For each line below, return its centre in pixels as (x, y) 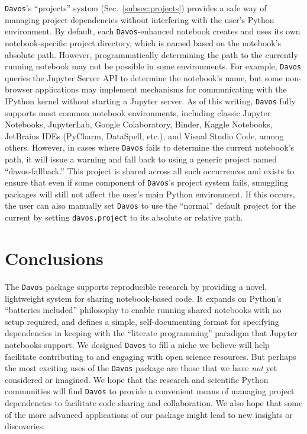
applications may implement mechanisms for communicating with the (161, 89)
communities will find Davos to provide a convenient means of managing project (150, 391)
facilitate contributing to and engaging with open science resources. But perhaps (151, 356)
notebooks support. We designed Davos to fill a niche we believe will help (137, 344)
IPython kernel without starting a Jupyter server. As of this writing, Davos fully (150, 100)
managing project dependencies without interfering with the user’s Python (140, 19)
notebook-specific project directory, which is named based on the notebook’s (143, 42)
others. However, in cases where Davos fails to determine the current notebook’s (150, 147)
